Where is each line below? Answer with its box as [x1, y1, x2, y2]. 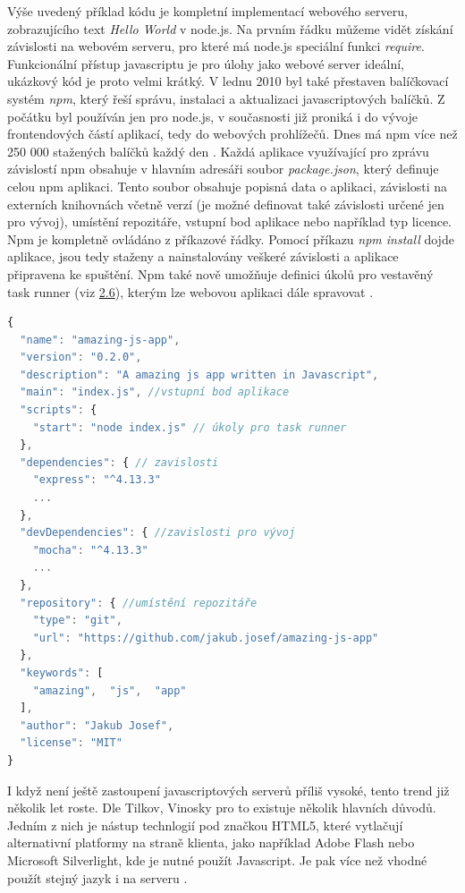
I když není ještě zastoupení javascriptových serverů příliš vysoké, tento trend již [7, 780, 450, 799]
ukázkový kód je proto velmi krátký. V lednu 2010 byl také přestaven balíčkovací [7, 72, 449, 90]
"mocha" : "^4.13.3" [32, 543, 148, 557]
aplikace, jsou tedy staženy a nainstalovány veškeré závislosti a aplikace [7, 247, 399, 266]
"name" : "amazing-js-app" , [20, 333, 181, 346]
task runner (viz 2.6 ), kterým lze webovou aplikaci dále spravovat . [7, 282, 374, 301]
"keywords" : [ [20, 666, 104, 679]
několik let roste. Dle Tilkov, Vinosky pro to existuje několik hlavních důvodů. [7, 798, 436, 817]
